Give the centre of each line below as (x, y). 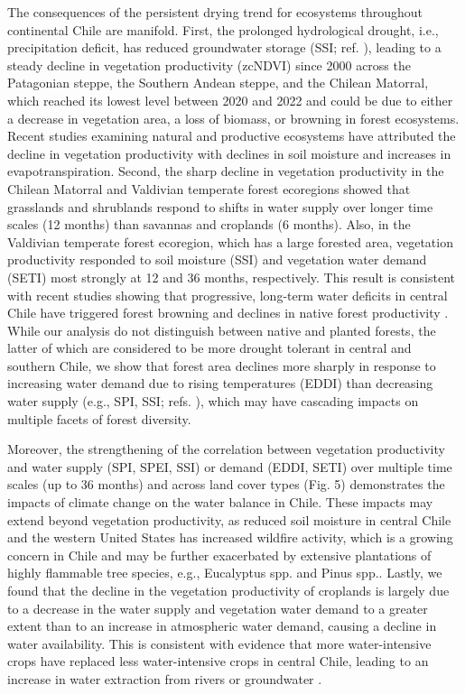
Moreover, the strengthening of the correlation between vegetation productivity (226, 449)
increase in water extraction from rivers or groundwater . (165, 678)
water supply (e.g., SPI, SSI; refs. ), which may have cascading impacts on (213, 401)
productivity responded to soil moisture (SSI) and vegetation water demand (217, 259)
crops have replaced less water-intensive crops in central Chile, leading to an (218, 661)
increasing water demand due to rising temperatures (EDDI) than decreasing (220, 383)
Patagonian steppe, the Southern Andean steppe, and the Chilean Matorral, (218, 83)
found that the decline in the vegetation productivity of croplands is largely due (228, 590)
